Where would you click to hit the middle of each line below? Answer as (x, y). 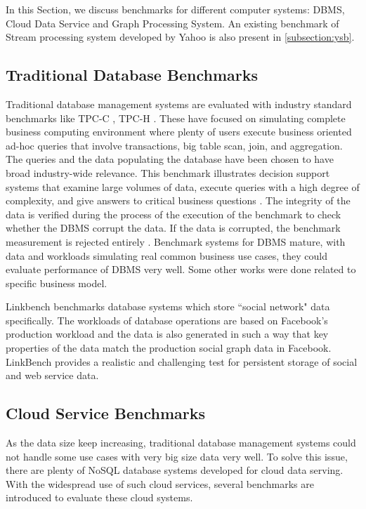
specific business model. (57, 283)
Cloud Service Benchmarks (106, 413)
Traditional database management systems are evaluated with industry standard (179, 104)
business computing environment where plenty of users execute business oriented (179, 132)
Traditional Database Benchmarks (132, 75)
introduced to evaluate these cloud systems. (99, 497)
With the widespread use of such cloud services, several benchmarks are (160, 483)
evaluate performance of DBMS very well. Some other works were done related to (181, 269)
